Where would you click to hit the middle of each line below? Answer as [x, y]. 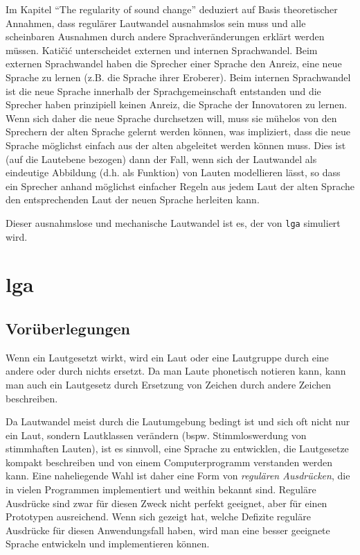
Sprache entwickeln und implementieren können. [108, 544]
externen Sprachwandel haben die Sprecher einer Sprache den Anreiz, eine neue [174, 63]
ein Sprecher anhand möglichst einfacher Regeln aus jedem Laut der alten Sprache [180, 186]
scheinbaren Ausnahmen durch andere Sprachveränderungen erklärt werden [165, 36]
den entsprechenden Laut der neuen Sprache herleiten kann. [133, 199]
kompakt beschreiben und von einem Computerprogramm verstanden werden [169, 462]
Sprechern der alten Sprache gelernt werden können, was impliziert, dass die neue [178, 131]
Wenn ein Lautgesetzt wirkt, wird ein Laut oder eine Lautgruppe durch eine [167, 357]
